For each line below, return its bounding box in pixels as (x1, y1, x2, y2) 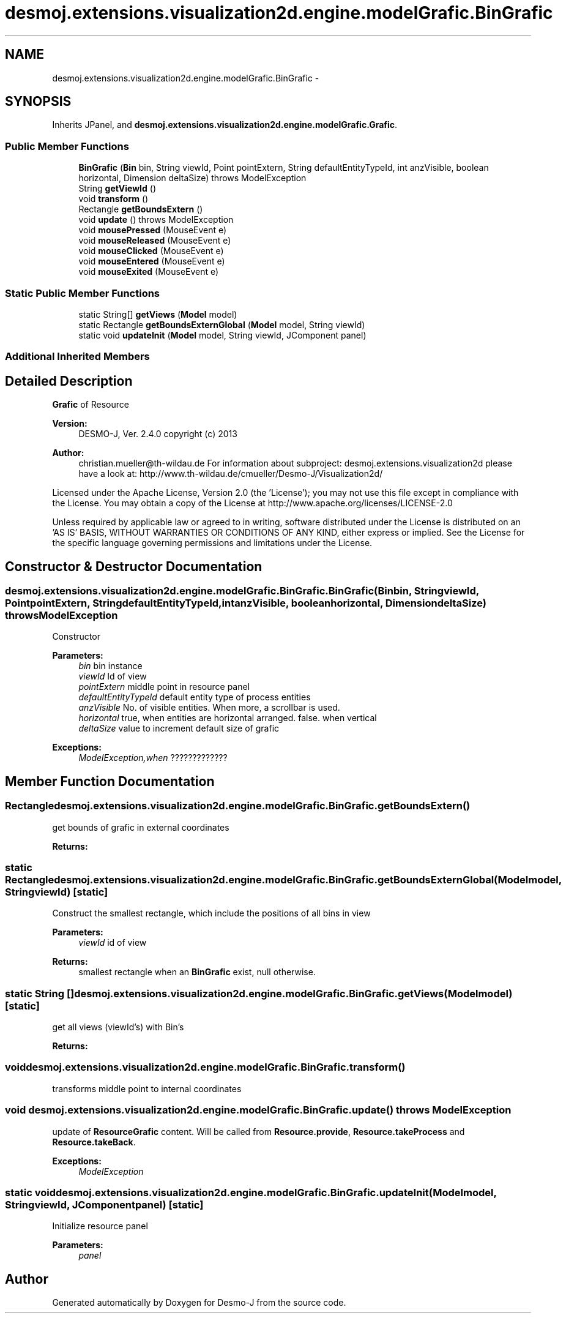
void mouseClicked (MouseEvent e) (78, 245, 224, 256)
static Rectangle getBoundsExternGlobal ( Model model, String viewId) (78, 319, 365, 330)
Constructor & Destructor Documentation (5, 558, 263, 574)
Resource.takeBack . (52, 1136, 136, 1147)
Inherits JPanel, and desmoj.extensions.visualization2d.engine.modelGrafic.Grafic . (52, 119, 398, 130)
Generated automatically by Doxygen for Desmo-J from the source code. (52, 1297, 346, 1308)
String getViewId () (78, 183, 157, 194)
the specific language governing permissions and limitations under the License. (52, 537, 373, 549)
